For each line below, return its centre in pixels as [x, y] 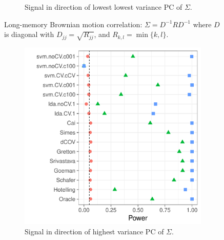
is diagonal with [29, 34]
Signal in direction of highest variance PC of [94, 231]
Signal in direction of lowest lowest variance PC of [104, 7]
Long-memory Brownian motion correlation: [73, 24]
